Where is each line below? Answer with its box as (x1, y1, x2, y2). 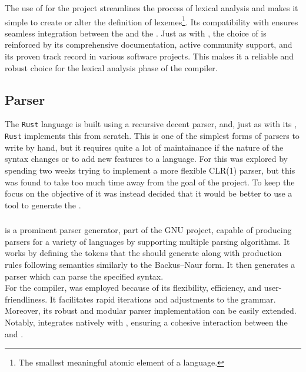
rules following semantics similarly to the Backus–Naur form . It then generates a (5, 258, 295, 270)
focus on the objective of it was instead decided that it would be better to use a (5, 187, 292, 200)
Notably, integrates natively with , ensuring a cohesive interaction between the (5, 315, 288, 328)
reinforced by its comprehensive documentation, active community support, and (5, 38, 292, 51)
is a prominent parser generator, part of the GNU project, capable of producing (5, 224, 292, 236)
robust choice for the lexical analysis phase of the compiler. (5, 61, 218, 74)
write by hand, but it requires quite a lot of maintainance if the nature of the (5, 141, 284, 153)
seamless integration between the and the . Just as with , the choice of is (5, 26, 267, 39)
